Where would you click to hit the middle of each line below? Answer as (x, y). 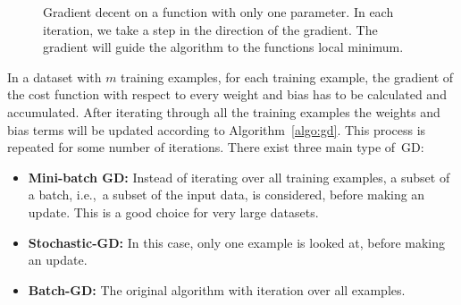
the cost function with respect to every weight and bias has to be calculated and (227, 94)
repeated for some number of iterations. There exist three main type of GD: (216, 147)
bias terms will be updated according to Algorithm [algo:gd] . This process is (217, 129)
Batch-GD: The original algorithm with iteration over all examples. (217, 289)
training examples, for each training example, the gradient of (287, 76)
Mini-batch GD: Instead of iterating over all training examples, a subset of (239, 177)
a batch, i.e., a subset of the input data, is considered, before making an (226, 195)
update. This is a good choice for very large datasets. (173, 212)
